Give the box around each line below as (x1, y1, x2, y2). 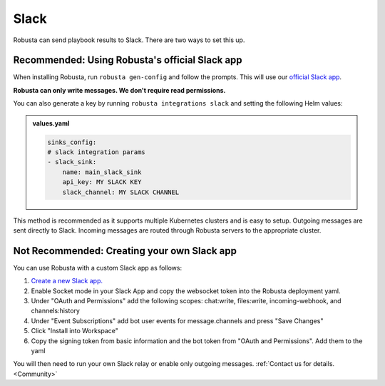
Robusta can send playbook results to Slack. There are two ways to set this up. (13, 36, 245, 44)
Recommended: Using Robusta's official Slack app (13, 54, 242, 66)
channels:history (31, 307, 80, 315)
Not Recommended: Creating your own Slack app (13, 245, 237, 257)
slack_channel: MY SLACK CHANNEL (62, 188, 180, 196)
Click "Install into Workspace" (31, 327, 119, 335)
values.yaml (32, 118, 70, 128)
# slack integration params (47, 148, 145, 156)
